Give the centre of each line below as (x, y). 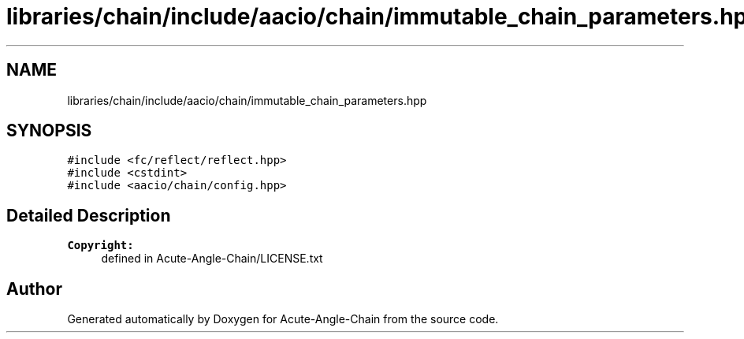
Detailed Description (89, 215)
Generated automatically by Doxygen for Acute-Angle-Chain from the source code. (283, 319)
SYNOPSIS (49, 131)
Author (34, 289)
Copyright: (100, 246)
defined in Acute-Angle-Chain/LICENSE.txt (212, 259)
